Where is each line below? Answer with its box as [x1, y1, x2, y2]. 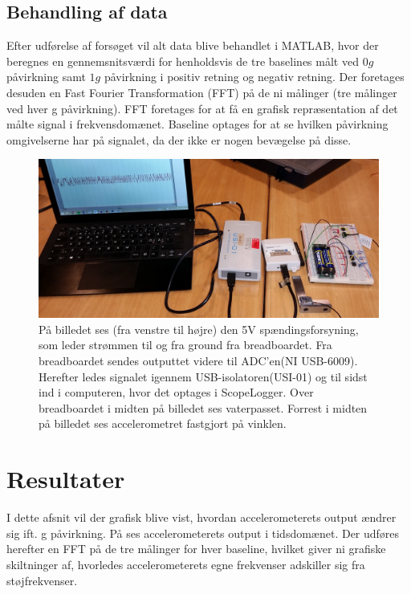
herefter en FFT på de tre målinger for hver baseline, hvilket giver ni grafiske [6, 540, 386, 557]
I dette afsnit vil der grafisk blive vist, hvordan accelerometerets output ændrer [6, 509, 397, 526]
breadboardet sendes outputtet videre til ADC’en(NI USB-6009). [39, 352, 358, 369]
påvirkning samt [6, 68, 86, 85]
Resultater [6, 462, 125, 495]
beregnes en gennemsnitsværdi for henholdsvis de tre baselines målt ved [6, 52, 359, 69]
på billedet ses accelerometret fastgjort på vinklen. [39, 415, 287, 432]
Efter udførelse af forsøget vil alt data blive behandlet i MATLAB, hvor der [6, 37, 379, 54]
